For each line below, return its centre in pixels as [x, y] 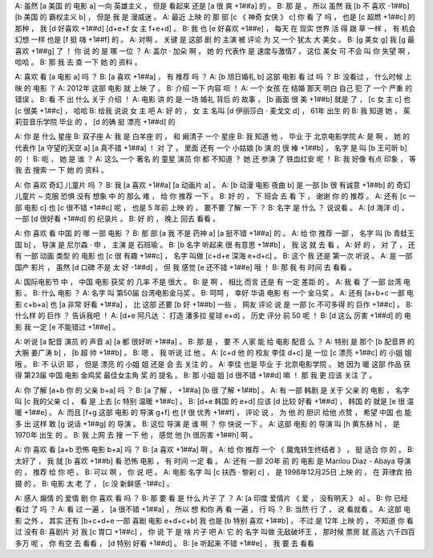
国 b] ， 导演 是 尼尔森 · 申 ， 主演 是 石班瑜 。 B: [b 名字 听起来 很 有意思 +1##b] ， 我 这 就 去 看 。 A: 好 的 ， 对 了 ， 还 [215, 244]
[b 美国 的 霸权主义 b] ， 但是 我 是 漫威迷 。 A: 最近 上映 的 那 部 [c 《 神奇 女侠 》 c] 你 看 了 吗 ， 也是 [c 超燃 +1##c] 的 [215, 17]
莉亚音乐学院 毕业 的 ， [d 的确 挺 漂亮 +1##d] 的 [95, 121]
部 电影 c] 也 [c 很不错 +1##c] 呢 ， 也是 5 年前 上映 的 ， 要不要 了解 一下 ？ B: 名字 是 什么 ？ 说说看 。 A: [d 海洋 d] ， [212, 207]
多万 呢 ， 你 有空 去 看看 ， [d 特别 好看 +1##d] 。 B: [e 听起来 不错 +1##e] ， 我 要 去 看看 [164, 543]
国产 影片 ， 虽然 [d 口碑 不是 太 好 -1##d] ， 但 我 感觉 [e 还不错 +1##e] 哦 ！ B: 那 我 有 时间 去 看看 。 [186, 267]
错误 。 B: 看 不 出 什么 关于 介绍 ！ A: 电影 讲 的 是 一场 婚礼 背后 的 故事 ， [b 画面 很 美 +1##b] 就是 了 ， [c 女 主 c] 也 [213, 100]
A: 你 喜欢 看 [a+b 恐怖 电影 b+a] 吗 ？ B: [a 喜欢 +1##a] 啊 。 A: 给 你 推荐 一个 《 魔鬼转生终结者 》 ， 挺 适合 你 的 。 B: [214, 450]
